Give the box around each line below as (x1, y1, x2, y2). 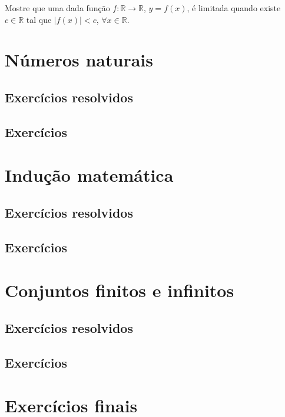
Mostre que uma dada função (5, 2, 110, 14)
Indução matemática (5, 163, 174, 187)
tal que (26, 13, 52, 25)
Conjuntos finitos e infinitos (5, 278, 234, 302)
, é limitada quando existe (187, 2, 281, 14)
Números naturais (5, 48, 154, 72)
